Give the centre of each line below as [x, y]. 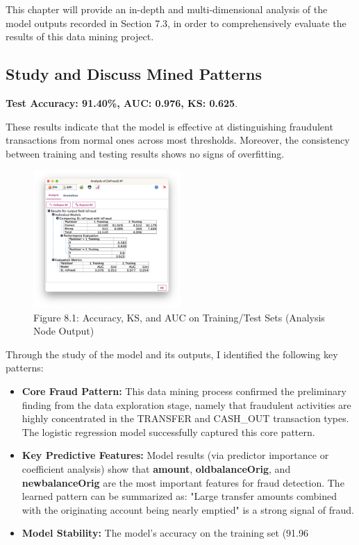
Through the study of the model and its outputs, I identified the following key [172, 354]
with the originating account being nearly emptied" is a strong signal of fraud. [188, 509]
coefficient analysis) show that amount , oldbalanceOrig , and [156, 469]
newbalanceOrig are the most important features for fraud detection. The [183, 482]
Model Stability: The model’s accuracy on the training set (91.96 [165, 533]
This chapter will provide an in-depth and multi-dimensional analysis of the [167, 9]
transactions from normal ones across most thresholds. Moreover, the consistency [178, 140]
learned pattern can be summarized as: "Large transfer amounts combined [179, 496]
